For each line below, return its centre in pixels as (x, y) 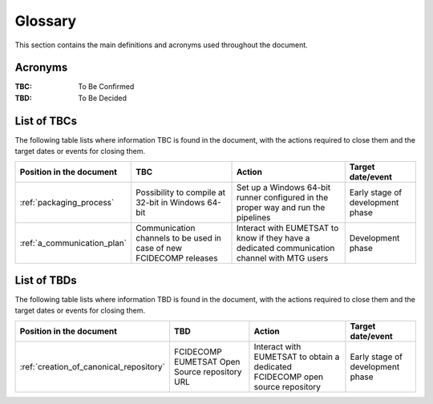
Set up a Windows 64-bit (283, 187)
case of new (159, 248)
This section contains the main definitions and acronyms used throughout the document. (161, 45)
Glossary (46, 21)
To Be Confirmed (106, 87)
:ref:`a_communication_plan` (73, 243)
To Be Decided (103, 98)
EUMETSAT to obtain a (297, 357)
